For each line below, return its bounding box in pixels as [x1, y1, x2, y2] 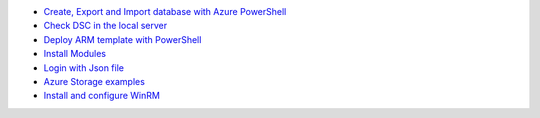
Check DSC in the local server [43, 20, 168, 32]
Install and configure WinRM [43, 90, 160, 102]
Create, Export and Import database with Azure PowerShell [43, 6, 287, 17]
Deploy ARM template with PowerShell [43, 33, 202, 45]
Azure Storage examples [43, 75, 145, 87]
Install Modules [43, 48, 107, 60]
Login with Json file [43, 61, 125, 74]
